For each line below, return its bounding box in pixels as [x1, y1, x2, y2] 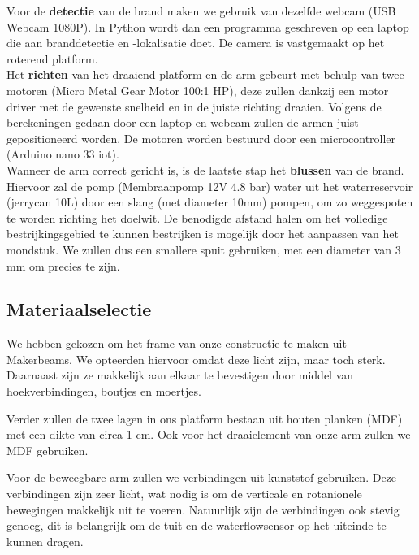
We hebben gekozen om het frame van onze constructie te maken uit [6, 335, 347, 352]
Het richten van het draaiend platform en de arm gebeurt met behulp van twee [6, 66, 404, 83]
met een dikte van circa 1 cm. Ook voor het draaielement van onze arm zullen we [6, 426, 411, 443]
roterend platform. [6, 50, 98, 67]
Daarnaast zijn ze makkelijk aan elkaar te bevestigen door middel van [6, 366, 354, 384]
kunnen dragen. [6, 532, 84, 549]
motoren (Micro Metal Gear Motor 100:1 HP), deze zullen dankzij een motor [6, 81, 389, 98]
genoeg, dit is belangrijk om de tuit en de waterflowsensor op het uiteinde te [6, 517, 387, 534]
